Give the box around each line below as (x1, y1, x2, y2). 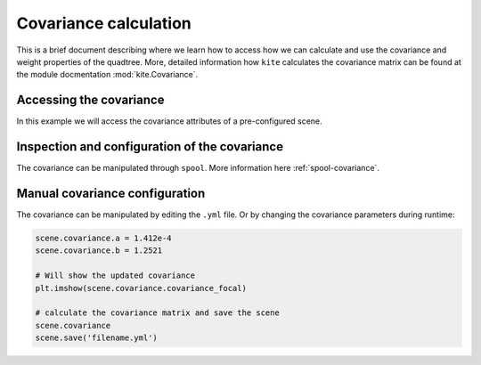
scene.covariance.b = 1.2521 (35, 246, 163, 255)
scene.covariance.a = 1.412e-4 (35, 233, 173, 244)
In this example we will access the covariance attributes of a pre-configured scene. (16, 116, 322, 126)
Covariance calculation (16, 13, 192, 33)
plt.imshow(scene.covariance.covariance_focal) (35, 283, 247, 293)
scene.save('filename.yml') (35, 333, 158, 343)
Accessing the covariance (16, 93, 165, 108)
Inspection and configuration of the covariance (16, 139, 284, 155)
